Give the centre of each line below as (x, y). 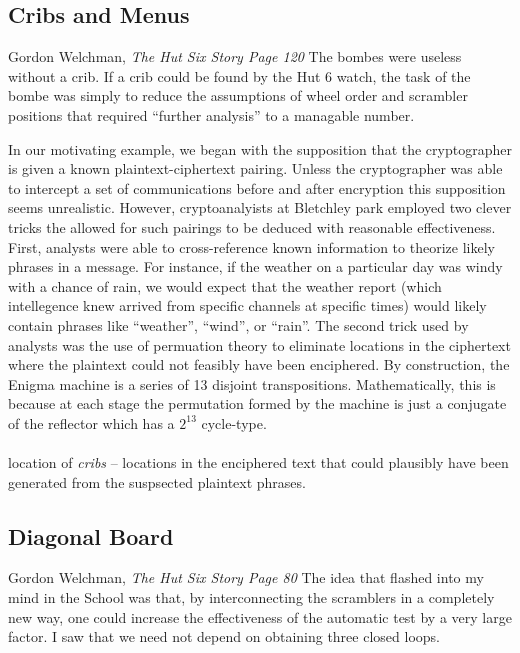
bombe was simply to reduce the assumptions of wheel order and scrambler (238, 95)
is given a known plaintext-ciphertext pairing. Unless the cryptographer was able (255, 168)
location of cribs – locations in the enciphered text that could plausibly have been (258, 462)
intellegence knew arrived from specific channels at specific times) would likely (247, 305)
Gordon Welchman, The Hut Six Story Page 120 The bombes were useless (235, 56)
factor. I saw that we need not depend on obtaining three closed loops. (224, 636)
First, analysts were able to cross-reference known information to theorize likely (251, 246)
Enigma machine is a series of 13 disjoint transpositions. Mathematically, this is (252, 383)
